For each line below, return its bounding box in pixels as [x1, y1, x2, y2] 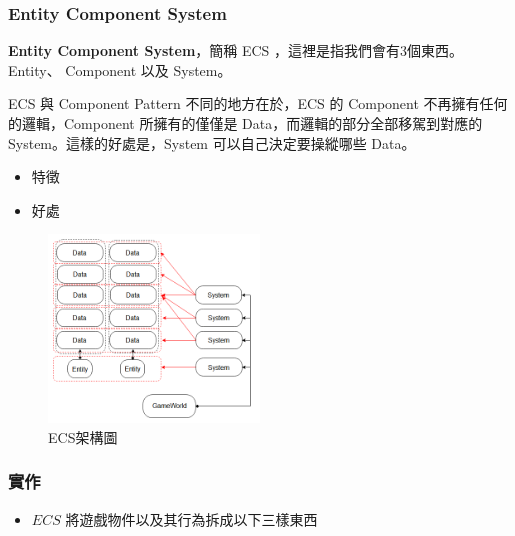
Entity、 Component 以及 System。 [8, 59, 232, 80]
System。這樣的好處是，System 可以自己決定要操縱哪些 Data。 [8, 132, 416, 153]
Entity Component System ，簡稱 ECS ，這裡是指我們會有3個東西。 [8, 40, 464, 61]
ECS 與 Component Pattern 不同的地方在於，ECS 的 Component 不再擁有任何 [8, 93, 508, 114]
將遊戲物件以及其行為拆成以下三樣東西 [65, 508, 318, 529]
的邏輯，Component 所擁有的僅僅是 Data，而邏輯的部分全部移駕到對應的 [8, 113, 483, 133]
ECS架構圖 [48, 426, 118, 447]
